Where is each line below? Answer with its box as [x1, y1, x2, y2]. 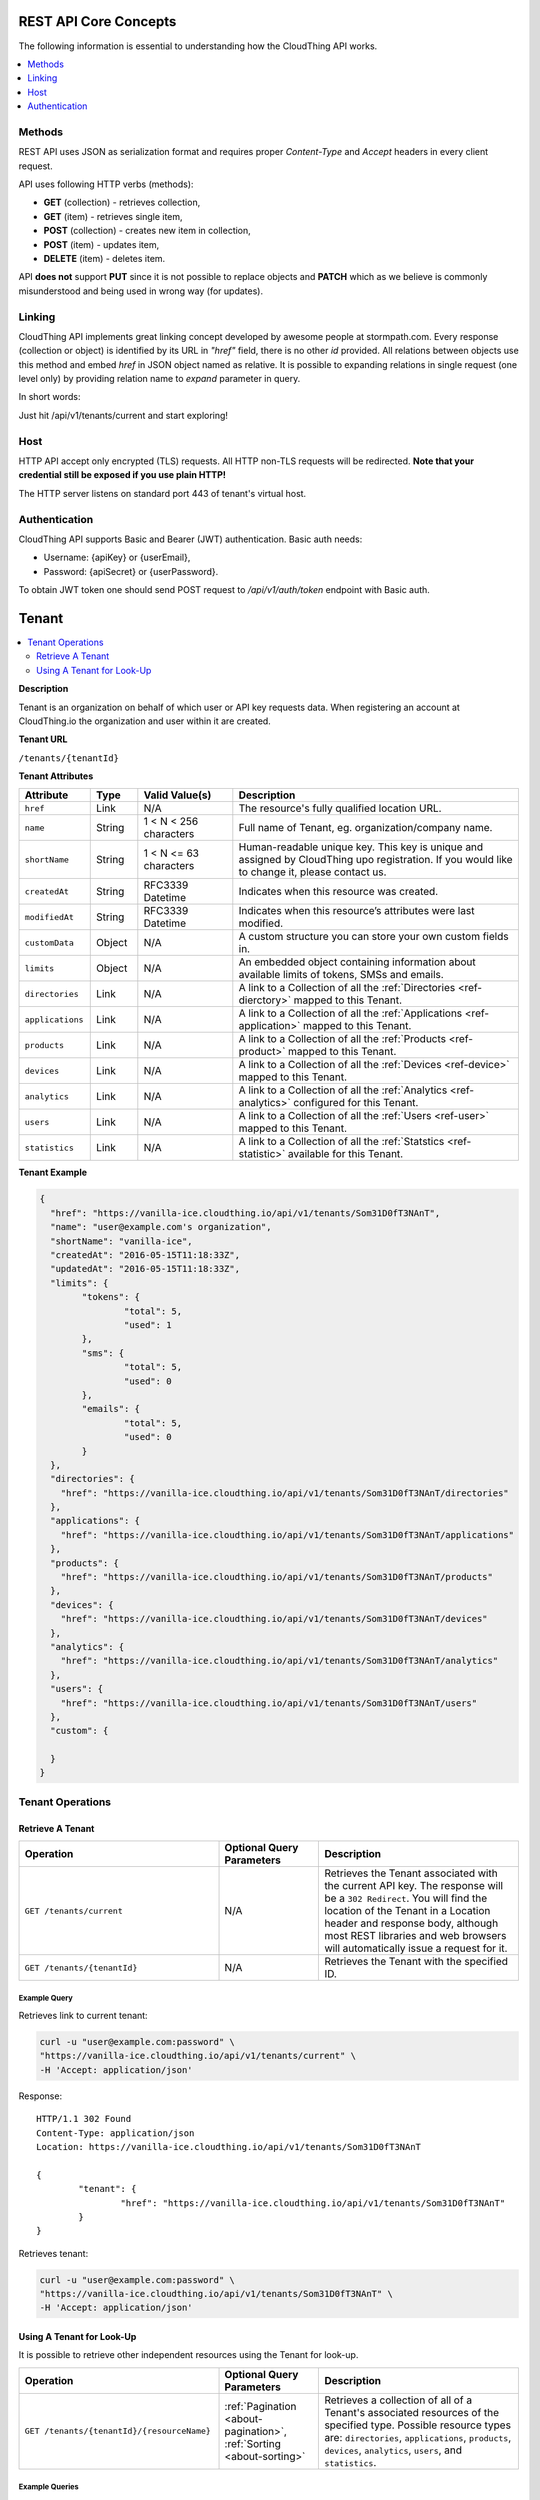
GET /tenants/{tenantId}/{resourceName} [24, 2426, 212, 2437]
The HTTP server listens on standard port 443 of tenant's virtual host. [18, 487, 307, 499]
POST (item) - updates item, [43, 238, 160, 250]
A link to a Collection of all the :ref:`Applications [238, 1006, 463, 1020]
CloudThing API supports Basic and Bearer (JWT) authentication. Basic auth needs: [18, 533, 363, 545]
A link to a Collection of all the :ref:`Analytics [238, 1083, 448, 1097]
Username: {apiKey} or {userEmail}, [43, 551, 191, 564]
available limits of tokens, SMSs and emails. [238, 968, 444, 982]
